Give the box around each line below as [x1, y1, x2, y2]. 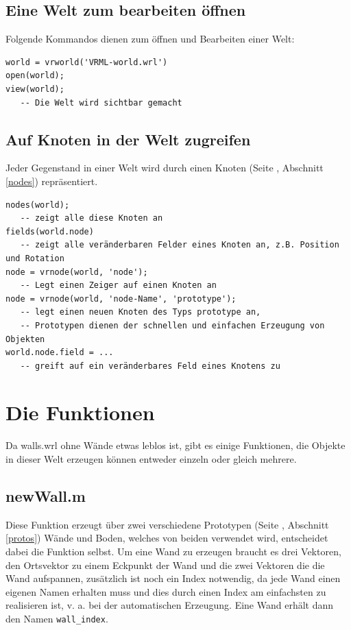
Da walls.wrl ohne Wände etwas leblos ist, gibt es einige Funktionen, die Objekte [5, 438, 346, 452]
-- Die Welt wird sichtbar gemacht [20, 97, 182, 108]
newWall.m [5, 485, 86, 506]
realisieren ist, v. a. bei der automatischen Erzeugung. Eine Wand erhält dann [5, 598, 334, 612]
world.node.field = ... [5, 348, 114, 358]
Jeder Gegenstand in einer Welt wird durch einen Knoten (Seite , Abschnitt [5, 160, 324, 175]
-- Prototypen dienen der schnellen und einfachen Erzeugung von [20, 320, 325, 330]
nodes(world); [5, 199, 70, 210]
